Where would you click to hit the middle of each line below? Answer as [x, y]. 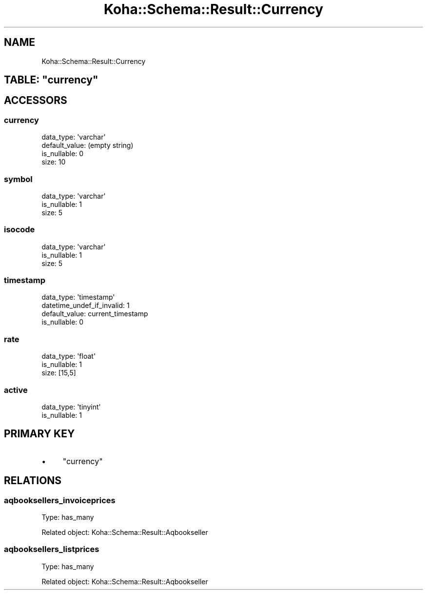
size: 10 [54, 162]
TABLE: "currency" [51, 80]
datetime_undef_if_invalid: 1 [86, 306]
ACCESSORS [36, 101]
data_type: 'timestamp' [78, 297]
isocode [19, 230]
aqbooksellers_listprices [52, 549]
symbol [18, 179]
